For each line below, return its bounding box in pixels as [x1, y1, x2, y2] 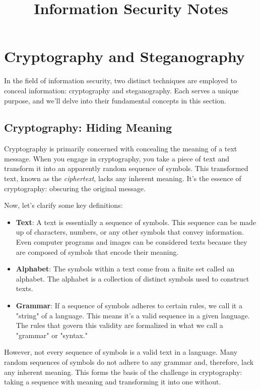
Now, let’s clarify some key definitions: [4, 200, 123, 210]
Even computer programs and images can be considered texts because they [16, 237, 247, 247]
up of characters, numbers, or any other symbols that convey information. [16, 227, 244, 237]
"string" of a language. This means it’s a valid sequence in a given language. [16, 310, 250, 320]
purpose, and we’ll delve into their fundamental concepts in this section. [4, 95, 227, 105]
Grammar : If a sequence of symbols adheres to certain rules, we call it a [16, 300, 242, 311]
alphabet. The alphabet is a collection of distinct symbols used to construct [16, 273, 249, 284]
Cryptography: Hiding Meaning [4, 120, 172, 135]
